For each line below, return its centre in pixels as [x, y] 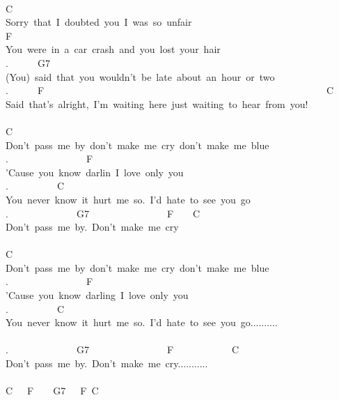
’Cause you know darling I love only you [97, 295]
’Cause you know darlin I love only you [95, 172]
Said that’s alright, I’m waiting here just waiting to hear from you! [157, 103]
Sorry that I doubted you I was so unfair [99, 22]
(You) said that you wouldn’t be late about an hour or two [140, 76]
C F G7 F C [52, 391]
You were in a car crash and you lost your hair [113, 49]
